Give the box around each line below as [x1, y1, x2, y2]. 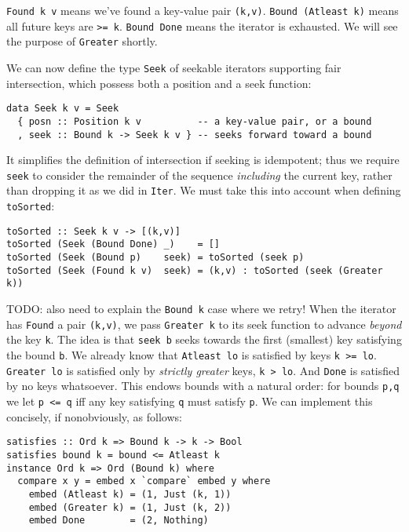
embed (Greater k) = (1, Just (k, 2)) [28, 501, 232, 513]
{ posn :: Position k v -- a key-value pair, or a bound [17, 115, 372, 127]
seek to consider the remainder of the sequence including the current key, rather [6, 166, 393, 183]
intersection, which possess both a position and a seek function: [6, 75, 312, 91]
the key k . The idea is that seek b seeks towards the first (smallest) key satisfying [6, 331, 402, 348]
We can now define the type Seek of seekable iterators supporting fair [6, 59, 341, 75]
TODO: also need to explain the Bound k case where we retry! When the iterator [6, 301, 396, 317]
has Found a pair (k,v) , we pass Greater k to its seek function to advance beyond [6, 315, 402, 332]
